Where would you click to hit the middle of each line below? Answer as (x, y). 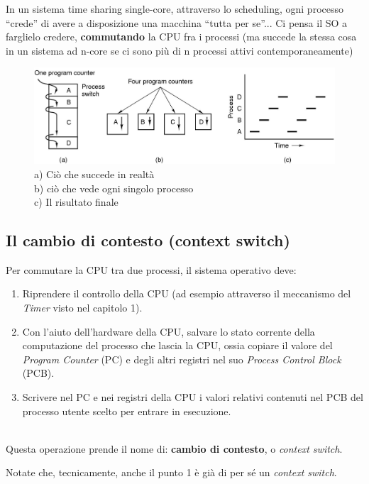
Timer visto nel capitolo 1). (82, 308)
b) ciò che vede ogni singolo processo (114, 188)
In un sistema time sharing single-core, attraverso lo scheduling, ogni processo (175, 9)
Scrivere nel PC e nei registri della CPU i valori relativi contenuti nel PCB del (193, 397)
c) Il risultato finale (76, 202)
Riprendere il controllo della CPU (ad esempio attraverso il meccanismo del (187, 293)
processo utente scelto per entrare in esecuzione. (127, 411)
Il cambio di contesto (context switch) (148, 240)
